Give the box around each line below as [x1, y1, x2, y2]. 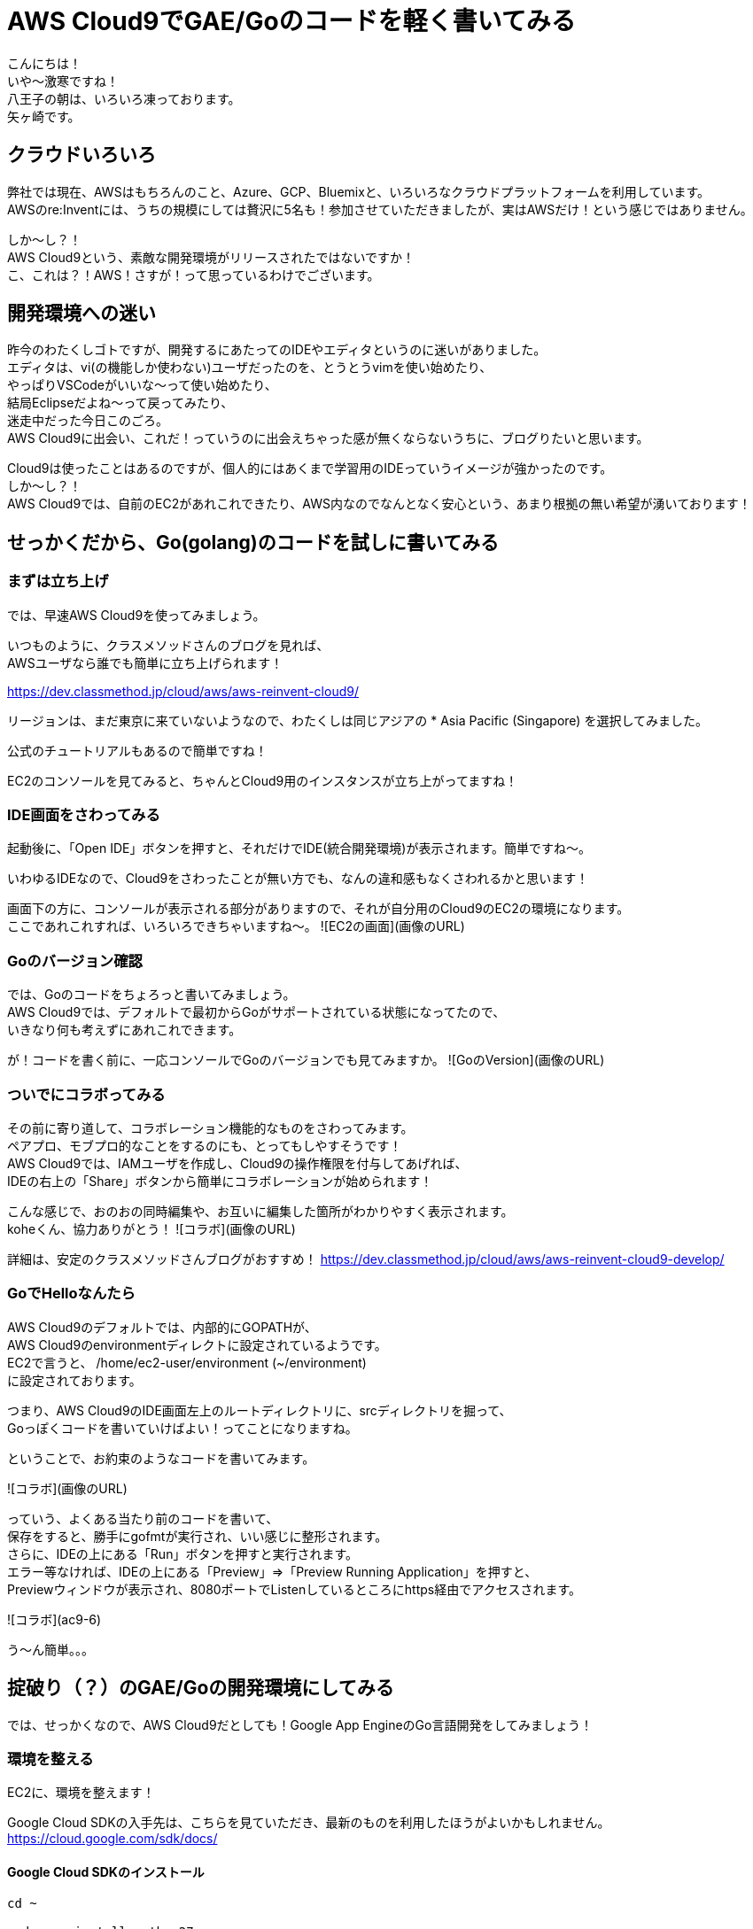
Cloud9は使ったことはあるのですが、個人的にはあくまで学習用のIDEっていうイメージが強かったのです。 [7, 461, 613, 476]
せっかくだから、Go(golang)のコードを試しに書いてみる [7, 531, 500, 554]
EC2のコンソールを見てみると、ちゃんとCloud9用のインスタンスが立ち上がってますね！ [7, 772, 518, 788]
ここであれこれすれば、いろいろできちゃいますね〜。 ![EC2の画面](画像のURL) [7, 918, 465, 934]
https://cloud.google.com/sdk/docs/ [7, 1831, 218, 1847]
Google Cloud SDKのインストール [7, 1863, 205, 1879]
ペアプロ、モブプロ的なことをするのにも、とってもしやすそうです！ [7, 1137, 402, 1153]
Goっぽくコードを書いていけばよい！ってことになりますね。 [7, 1420, 358, 1436]
